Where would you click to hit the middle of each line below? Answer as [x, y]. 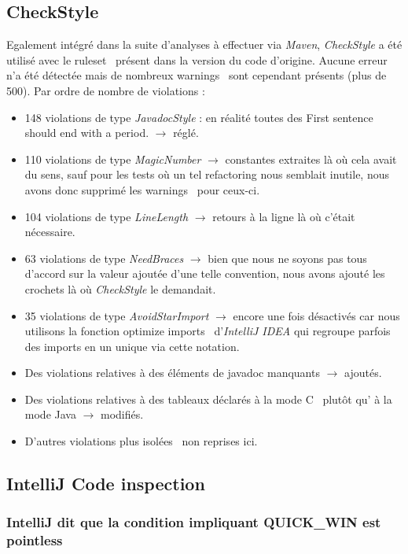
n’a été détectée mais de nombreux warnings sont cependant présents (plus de [197, 75]
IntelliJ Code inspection [106, 484]
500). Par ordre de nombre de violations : [106, 90]
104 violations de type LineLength [107, 216]
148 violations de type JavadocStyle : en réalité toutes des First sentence [199, 117]
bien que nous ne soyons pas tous [287, 258]
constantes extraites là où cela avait [311, 159]
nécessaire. [50, 232]
